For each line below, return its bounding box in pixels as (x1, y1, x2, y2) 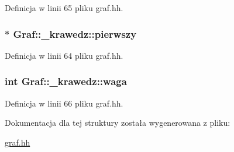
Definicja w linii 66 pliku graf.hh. (5, 97, 123, 109)
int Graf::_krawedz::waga (5, 74, 127, 89)
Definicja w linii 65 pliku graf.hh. (5, 2, 123, 13)
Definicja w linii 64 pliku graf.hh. (5, 49, 123, 61)
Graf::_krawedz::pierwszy (13, 26, 137, 41)
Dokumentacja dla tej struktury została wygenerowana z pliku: (5, 116, 230, 129)
